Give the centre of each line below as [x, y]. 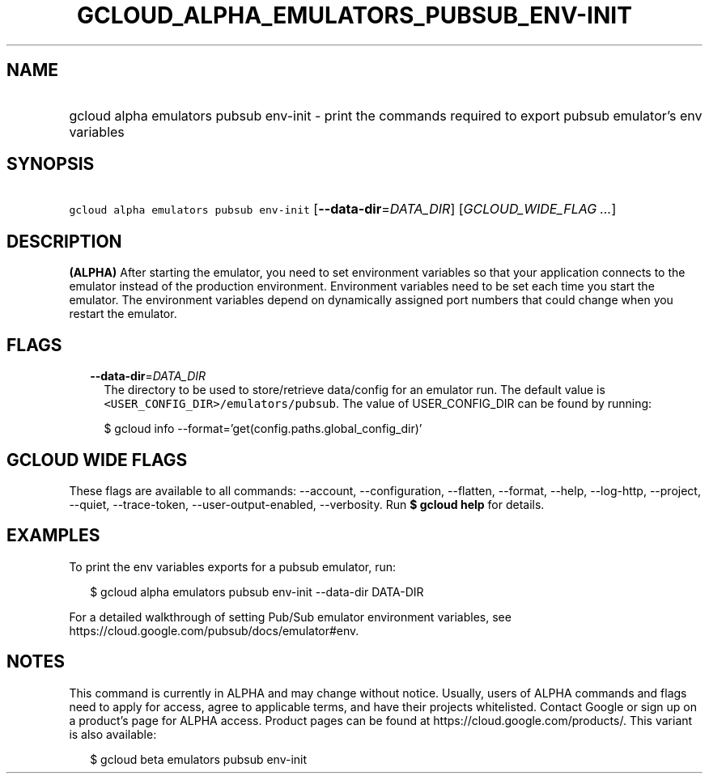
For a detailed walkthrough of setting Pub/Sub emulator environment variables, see [290, 617]
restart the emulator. [123, 314]
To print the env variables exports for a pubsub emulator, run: [233, 566]
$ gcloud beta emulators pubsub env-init [199, 759]
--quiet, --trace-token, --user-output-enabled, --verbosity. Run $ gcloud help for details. [307, 504]
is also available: [113, 734]
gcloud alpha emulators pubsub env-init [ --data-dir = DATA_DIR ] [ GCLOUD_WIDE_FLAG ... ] [343, 209]
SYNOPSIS [51, 164]
